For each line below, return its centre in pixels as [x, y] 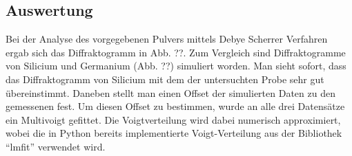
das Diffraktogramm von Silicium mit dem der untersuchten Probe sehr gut [165, 79]
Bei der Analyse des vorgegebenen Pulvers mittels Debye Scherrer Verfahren [167, 39]
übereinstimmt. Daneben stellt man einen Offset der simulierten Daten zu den [170, 92]
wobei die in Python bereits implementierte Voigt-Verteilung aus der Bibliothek [174, 133]
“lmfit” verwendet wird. [56, 146]
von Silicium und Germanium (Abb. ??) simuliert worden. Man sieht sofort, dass [176, 66]
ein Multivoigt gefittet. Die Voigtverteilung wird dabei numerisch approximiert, [173, 119]
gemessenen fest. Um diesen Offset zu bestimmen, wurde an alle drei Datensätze [175, 106]
